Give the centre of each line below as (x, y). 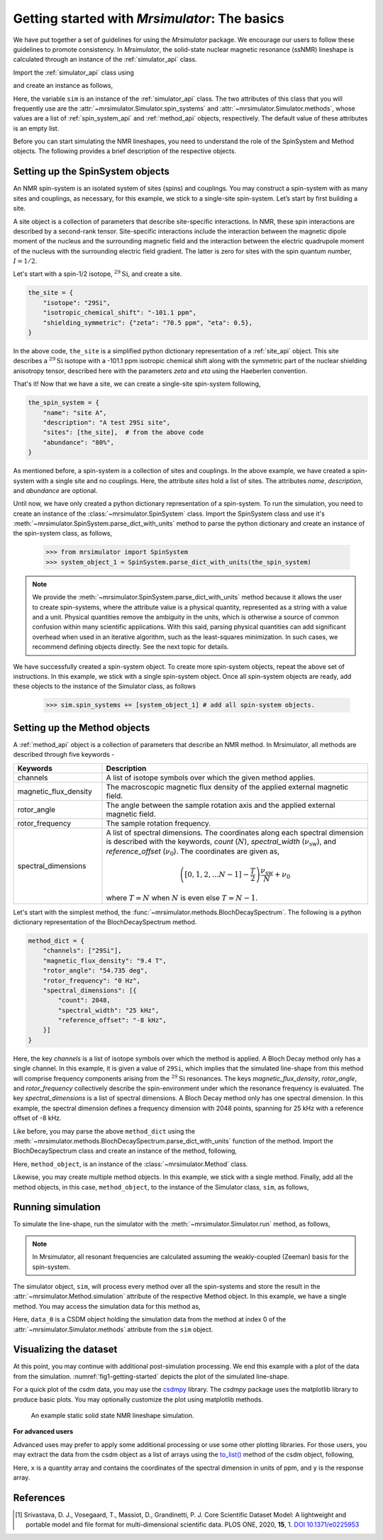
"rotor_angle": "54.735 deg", (95, 971)
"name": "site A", (75, 412)
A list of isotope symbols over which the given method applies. (211, 777)
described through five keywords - (64, 755)
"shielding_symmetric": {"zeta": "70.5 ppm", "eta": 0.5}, (148, 322)
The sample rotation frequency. (159, 823)
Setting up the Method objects (82, 727)
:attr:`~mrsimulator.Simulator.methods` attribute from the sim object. (113, 1329)
